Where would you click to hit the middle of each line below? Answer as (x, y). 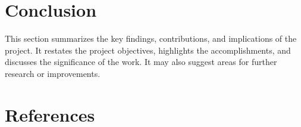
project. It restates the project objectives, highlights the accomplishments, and (148, 50)
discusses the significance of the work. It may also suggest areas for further (141, 62)
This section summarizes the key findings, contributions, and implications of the (151, 38)
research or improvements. (53, 73)
